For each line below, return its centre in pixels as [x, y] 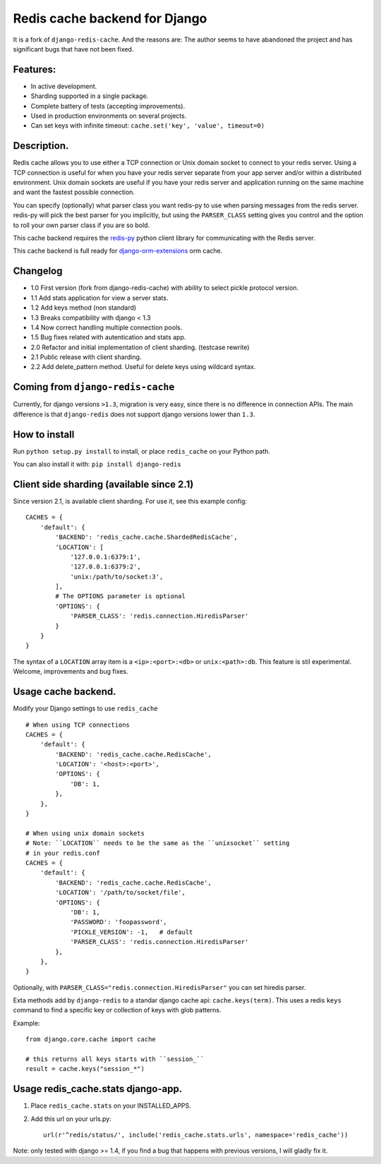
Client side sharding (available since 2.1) [103, 484]
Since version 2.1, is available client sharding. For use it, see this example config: [130, 501]
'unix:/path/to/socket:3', [117, 576]
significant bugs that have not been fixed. [73, 49]
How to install [44, 434]
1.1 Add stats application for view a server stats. [99, 298]
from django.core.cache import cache [91, 1039]
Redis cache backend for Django [110, 18]
